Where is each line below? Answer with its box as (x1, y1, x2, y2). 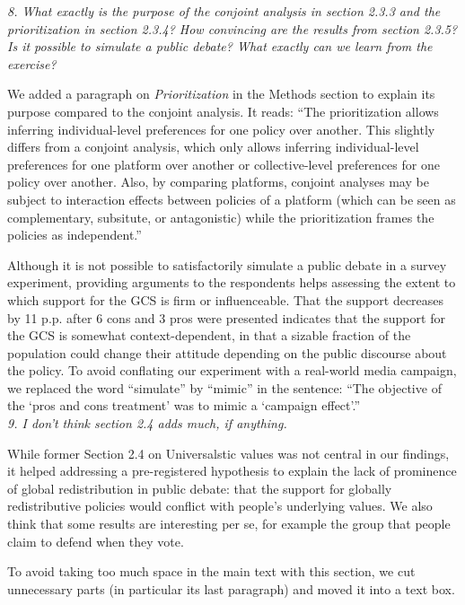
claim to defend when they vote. (7, 531, 184, 550)
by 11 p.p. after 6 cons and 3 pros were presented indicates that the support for (7, 308, 445, 327)
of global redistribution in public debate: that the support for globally (7, 478, 392, 497)
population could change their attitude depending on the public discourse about (7, 343, 447, 362)
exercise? (7, 54, 57, 73)
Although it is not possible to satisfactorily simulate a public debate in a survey (7, 255, 447, 274)
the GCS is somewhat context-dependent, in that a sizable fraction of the (7, 326, 411, 345)
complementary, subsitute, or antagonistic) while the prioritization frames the (7, 207, 434, 226)
